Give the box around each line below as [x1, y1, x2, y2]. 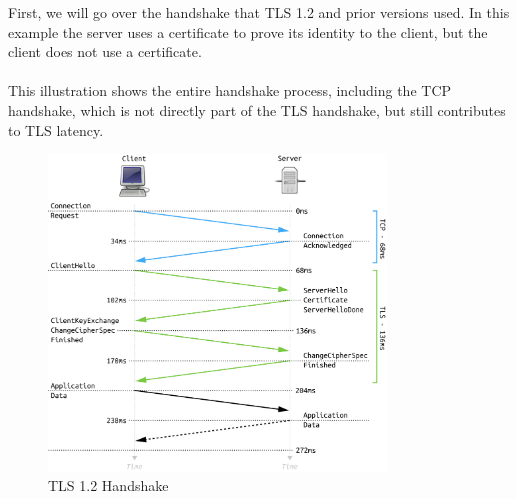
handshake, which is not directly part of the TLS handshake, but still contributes [8, 99, 506, 120]
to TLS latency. [8, 119, 104, 140]
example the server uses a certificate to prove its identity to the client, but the [8, 21, 488, 42]
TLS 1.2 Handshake [48, 475, 169, 496]
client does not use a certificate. [8, 41, 202, 62]
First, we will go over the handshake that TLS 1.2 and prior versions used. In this [8, 2, 510, 22]
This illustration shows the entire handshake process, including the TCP [8, 80, 452, 101]
